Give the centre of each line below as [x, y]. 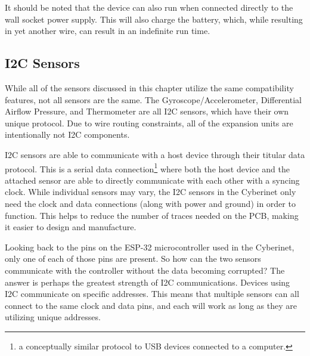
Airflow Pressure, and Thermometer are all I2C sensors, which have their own [147, 111]
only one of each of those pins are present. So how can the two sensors [133, 259]
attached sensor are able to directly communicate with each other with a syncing [152, 180]
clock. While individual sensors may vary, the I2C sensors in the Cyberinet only [151, 192]
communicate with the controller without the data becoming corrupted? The [145, 270]
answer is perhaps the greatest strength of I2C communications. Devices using [148, 282]
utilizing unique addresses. [53, 317]
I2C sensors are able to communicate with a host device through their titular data [155, 154]
